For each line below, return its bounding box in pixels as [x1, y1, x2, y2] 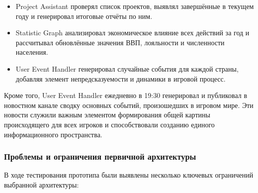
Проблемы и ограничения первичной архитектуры [4, 150, 196, 163]
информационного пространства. [4, 129, 102, 139]
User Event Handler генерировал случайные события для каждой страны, [15, 63, 239, 74]
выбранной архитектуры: [4, 179, 79, 190]
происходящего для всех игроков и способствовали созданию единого [4, 119, 215, 129]
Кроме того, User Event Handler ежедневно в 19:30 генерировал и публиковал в [4, 90, 248, 100]
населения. [15, 47, 48, 57]
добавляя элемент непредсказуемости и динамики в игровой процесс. [15, 73, 226, 84]
